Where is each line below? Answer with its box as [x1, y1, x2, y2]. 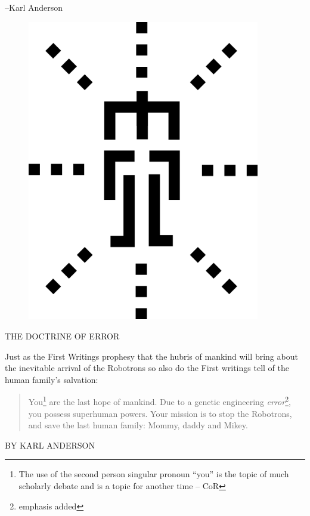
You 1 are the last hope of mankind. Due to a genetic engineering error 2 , [28, 394, 291, 407]
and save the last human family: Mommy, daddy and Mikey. [28, 419, 248, 431]
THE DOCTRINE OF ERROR [5, 329, 120, 342]
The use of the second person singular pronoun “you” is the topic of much [18, 468, 289, 480]
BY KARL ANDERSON [5, 438, 95, 451]
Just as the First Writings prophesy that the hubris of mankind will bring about [5, 350, 298, 362]
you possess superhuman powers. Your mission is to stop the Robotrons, [28, 407, 292, 419]
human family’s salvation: [5, 373, 98, 385]
